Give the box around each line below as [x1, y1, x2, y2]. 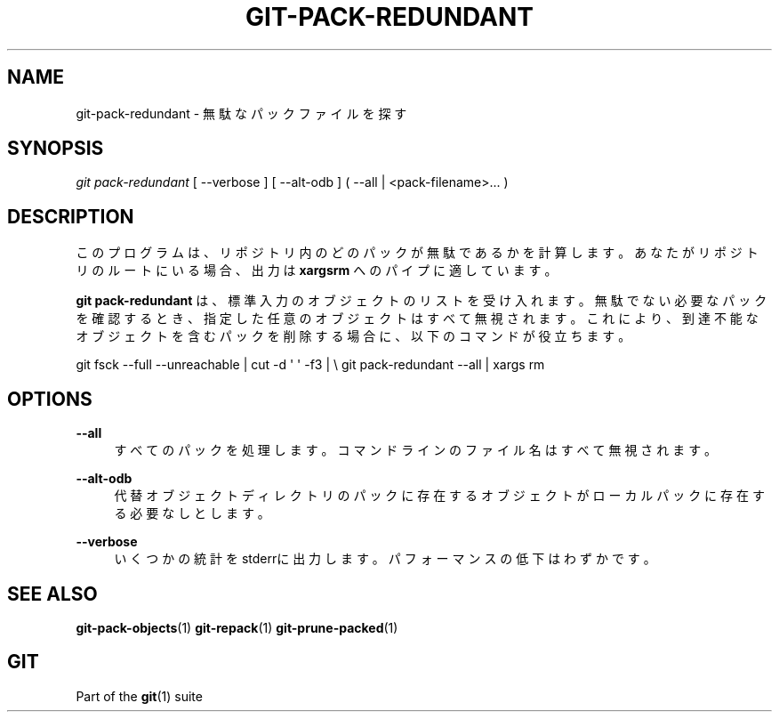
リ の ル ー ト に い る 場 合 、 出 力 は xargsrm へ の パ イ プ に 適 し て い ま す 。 [76, 263, 558, 279]
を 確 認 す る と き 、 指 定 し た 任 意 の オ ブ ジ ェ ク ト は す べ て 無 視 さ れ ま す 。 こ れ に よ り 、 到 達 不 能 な [76, 311, 759, 327]
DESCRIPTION [7, 205, 134, 228]
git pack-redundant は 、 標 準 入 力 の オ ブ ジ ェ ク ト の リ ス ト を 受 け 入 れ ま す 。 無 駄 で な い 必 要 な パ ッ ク [76, 293, 767, 309]
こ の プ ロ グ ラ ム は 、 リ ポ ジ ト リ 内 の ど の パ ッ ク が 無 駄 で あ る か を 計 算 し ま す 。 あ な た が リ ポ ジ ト [76, 245, 759, 261]
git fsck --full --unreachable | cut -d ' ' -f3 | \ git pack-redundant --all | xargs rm [76, 357, 545, 373]
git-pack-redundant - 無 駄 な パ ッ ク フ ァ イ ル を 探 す [76, 105, 407, 121]
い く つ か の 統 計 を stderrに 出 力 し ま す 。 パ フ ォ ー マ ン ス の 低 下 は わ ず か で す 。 [114, 551, 656, 567]
